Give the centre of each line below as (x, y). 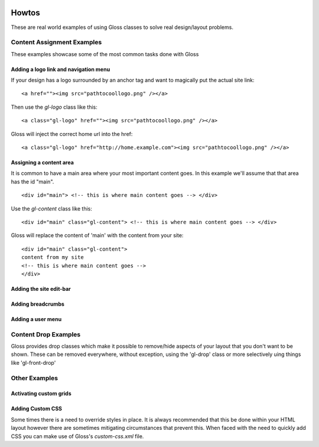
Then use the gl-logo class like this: (54, 107)
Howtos (26, 13)
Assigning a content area (42, 162)
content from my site (53, 257)
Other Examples (35, 378)
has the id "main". (32, 182)
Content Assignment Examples (56, 43)
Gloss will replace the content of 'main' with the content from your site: (97, 235)
